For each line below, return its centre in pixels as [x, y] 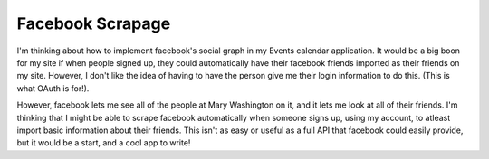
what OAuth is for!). [53, 88]
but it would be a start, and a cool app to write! [104, 143]
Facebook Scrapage [94, 23]
